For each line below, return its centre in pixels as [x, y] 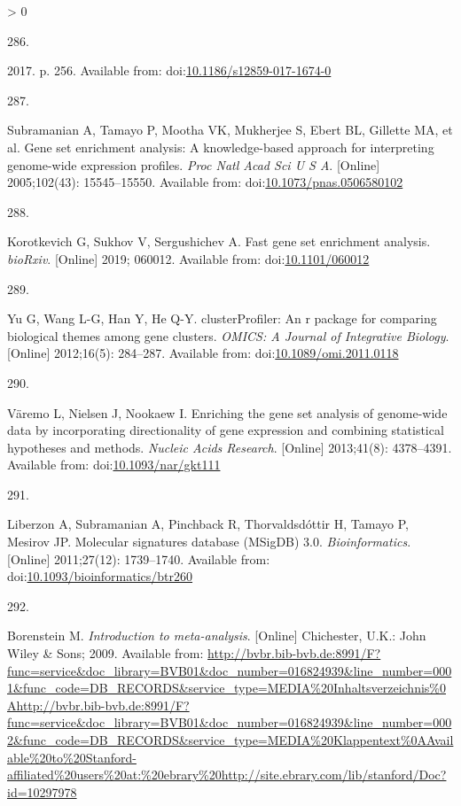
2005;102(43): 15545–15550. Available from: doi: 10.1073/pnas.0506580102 [205, 182]
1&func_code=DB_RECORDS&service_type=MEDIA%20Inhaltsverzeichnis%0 [227, 688]
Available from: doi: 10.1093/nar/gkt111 [114, 465]
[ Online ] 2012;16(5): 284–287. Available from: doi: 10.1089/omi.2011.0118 [203, 353]
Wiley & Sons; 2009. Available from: [105, 653]
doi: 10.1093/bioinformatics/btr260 [100, 576]
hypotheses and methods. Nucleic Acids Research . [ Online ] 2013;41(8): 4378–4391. [230, 447]
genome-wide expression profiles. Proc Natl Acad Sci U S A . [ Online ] [194, 164]
